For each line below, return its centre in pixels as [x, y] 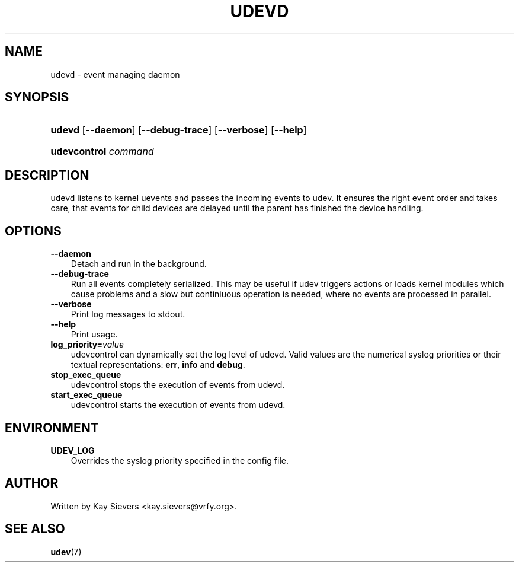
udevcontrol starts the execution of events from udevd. [178, 405]
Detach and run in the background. [139, 264]
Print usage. [94, 335]
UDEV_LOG [73, 450]
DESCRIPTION [47, 175]
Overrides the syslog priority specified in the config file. [180, 460]
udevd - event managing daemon [115, 74]
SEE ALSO [35, 529]
